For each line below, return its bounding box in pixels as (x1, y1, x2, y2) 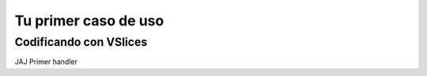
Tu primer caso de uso (14, 12, 164, 29)
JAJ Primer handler (14, 57, 78, 66)
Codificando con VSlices (14, 35, 148, 49)
